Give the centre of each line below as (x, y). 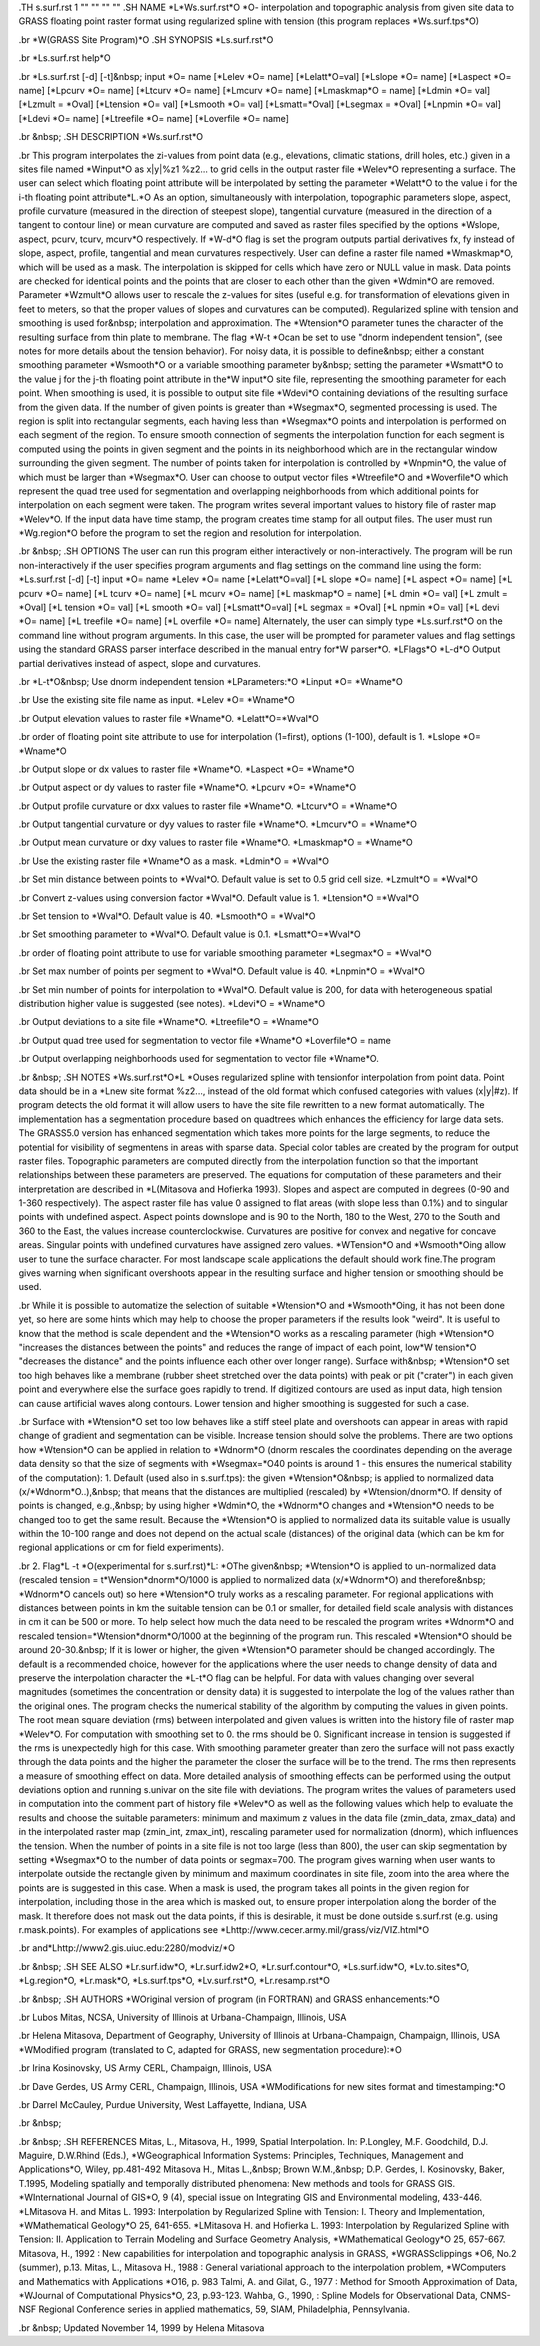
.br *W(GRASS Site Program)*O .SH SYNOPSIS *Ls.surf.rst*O (146, 39)
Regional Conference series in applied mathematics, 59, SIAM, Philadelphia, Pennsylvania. (224, 2309)
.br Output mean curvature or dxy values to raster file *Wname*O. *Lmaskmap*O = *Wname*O (216, 842)
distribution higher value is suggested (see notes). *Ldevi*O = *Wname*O (172, 1003)
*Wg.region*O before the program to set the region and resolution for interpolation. (190, 533)
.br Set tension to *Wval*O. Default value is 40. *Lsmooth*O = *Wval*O (167, 916)
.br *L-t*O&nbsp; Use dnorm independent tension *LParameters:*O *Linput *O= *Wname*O (211, 681)
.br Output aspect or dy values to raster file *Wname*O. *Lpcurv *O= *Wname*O (187, 787)
